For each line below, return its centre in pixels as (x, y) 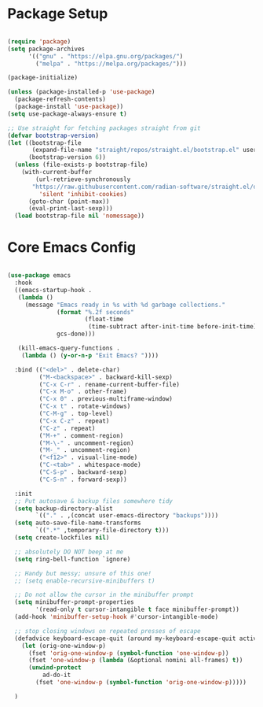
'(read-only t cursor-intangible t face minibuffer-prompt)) (138, 610)
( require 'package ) (39, 41)
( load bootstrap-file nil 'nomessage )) (80, 216)
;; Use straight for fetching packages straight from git (104, 128)
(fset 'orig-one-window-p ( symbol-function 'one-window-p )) (128, 653)
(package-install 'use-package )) (69, 107)
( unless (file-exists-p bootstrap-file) (81, 165)
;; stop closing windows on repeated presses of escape (108, 631)
